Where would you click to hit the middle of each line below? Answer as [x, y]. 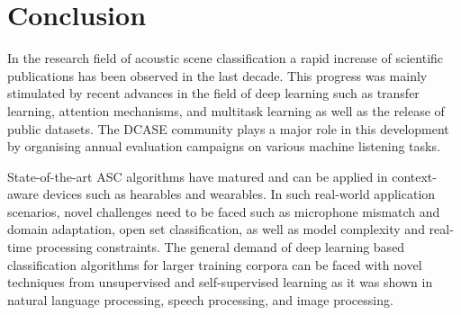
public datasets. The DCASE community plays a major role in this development [228, 128]
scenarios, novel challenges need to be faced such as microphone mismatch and [224, 211]
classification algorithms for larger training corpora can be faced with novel [215, 264]
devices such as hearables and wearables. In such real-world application [239, 194]
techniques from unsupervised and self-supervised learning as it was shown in [220, 282]
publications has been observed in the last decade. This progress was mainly [217, 75]
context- [414, 176]
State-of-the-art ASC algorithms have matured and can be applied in [198, 176]
